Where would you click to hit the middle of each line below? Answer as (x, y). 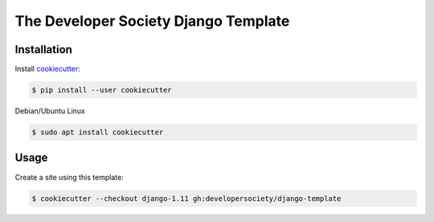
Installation (43, 49)
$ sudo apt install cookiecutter (98, 132)
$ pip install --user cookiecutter (102, 90)
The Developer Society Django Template (152, 21)
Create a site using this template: (69, 177)
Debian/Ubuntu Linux (50, 111)
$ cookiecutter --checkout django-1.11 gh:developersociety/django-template (186, 198)
